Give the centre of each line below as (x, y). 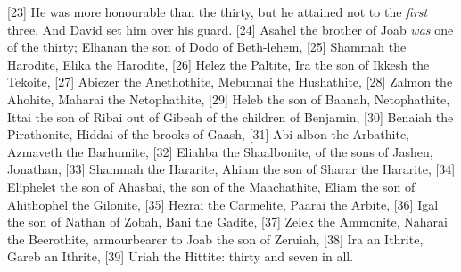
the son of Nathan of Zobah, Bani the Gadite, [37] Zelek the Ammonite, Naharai (227, 222)
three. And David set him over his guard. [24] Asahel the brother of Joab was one (230, 29)
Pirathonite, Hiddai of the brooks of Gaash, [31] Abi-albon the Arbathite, (208, 134)
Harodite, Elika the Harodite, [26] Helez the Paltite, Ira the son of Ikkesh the (218, 64)
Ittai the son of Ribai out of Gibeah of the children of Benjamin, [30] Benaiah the (230, 116)
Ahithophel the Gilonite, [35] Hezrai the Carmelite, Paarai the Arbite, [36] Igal (223, 204)
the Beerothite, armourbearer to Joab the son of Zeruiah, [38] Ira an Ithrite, (215, 239)
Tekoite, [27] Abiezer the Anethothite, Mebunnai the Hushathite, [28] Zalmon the (230, 82)
